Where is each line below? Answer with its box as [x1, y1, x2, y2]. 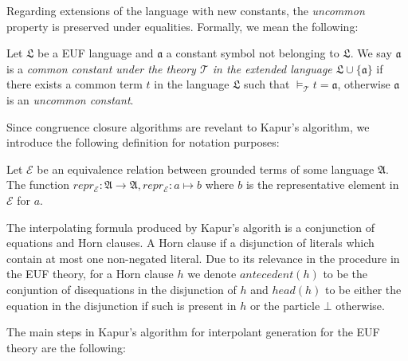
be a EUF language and [37, 45, 154, 61]
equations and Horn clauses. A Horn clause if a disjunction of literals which [6, 234, 375, 251]
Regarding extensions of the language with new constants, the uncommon [6, 2, 365, 18]
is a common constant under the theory [6, 60, 196, 77]
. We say [350, 45, 392, 61]
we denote [187, 265, 237, 282]
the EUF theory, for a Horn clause [6, 265, 174, 282]
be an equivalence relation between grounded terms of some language [37, 160, 375, 177]
